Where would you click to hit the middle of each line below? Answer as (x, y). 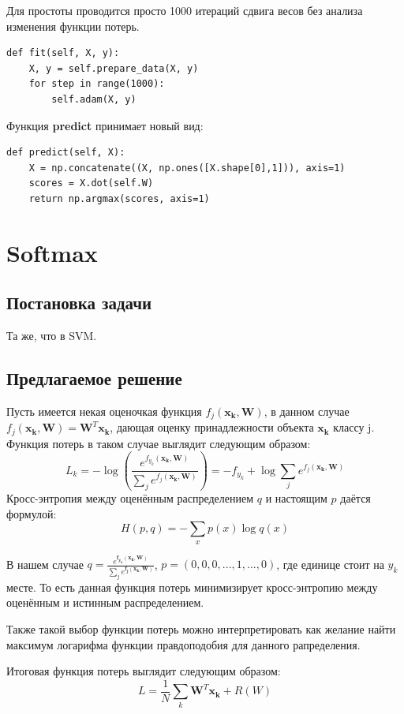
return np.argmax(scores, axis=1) (119, 198)
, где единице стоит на (330, 564)
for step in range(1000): (97, 84)
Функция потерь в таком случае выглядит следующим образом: (159, 443)
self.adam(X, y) (94, 99)
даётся (355, 498)
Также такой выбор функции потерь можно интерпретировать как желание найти (201, 629)
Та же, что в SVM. (52, 336)
